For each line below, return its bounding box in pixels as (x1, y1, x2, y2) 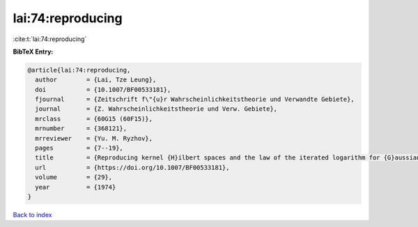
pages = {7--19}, (35, 144, 123, 152)
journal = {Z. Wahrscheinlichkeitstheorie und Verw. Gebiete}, (35, 105, 278, 113)
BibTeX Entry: (13, 47, 54, 56)
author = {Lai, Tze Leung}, (35, 76, 157, 84)
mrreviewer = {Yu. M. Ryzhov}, (35, 134, 153, 142)
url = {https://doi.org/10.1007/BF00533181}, (35, 164, 230, 171)
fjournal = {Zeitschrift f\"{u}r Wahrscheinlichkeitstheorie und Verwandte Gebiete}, (35, 95, 355, 104)
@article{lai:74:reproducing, (27, 66, 131, 74)
